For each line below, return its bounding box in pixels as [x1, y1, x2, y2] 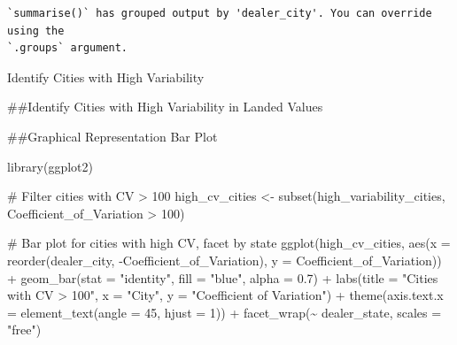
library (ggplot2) [7, 157, 93, 175]
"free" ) [7, 320, 42, 339]
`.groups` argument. [7, 42, 128, 55]
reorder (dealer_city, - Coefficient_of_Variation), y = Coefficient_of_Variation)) [7, 250, 442, 269]
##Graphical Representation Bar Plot [7, 126, 218, 145]
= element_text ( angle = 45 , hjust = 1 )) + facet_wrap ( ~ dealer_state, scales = [7, 303, 442, 321]
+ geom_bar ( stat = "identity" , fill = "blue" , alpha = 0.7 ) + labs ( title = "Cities [7, 268, 438, 287]
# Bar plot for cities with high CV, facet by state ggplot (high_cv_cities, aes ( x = [7, 234, 451, 252]
